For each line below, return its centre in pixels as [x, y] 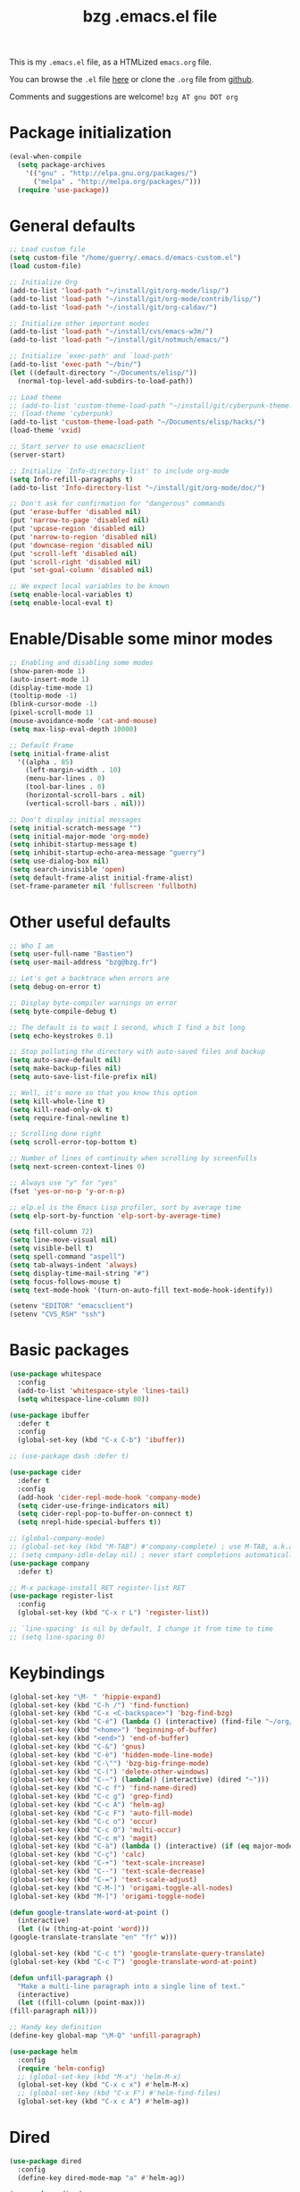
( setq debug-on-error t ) [55, 987]
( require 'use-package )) [63, 190]
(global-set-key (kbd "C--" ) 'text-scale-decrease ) [107, 1872]
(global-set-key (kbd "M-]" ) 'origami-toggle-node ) [107, 1896]
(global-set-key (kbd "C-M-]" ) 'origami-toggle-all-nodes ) [121, 1888]
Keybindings [57, 1673]
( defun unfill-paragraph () [62, 1977]
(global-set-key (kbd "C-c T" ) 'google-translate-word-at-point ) [133, 1961]
